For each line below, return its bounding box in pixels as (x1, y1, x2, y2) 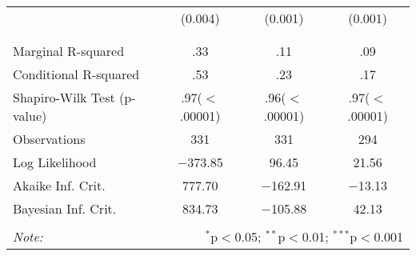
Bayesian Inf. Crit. (13, 199, 117, 218)
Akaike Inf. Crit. (13, 176, 106, 194)
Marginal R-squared (13, 42, 125, 60)
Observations (13, 130, 86, 148)
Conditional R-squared (13, 65, 140, 83)
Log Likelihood (13, 153, 97, 171)
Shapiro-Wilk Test (13, 88, 115, 106)
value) (13, 106, 47, 125)
